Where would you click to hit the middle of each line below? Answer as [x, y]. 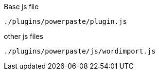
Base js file [21, 7]
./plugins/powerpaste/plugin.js [65, 21]
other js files [24, 36]
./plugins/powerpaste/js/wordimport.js [80, 51]
